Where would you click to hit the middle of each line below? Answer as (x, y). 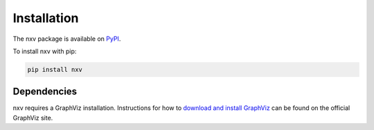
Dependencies (45, 92)
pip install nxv (55, 69)
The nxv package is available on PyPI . (67, 39)
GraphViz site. (33, 118)
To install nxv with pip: (45, 51)
